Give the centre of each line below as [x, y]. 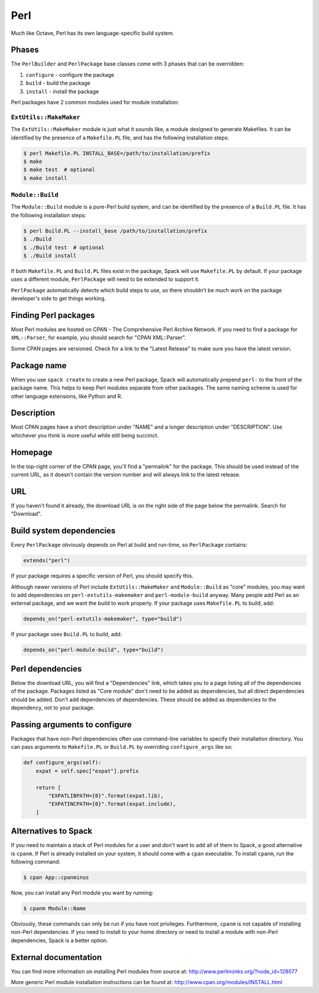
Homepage [32, 452]
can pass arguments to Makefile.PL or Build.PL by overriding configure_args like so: [122, 747]
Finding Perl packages [53, 315]
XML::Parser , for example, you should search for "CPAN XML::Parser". [98, 338]
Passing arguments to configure [71, 724]
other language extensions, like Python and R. [67, 396]
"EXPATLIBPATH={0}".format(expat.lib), [106, 796]
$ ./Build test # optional [64, 247]
